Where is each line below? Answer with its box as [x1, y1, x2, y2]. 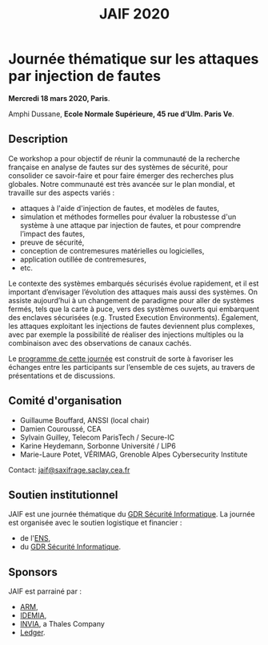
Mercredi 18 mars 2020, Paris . [8, 93, 110, 103]
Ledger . [19, 627, 46, 638]
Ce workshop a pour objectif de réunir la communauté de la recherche [8, 153, 240, 163]
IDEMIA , [19, 611, 47, 620]
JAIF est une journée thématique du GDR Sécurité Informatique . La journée [8, 509, 255, 519]
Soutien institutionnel [8, 488, 118, 501]
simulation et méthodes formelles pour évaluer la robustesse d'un [19, 212, 237, 221]
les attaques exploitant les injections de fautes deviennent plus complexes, [8, 321, 255, 331]
